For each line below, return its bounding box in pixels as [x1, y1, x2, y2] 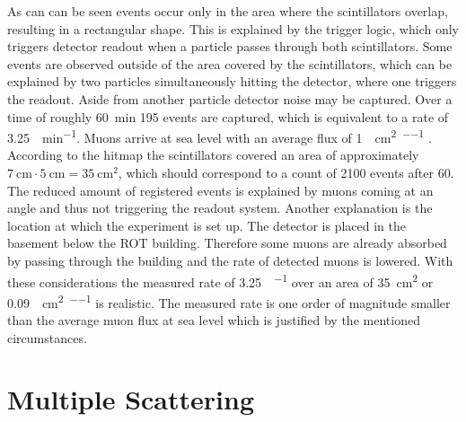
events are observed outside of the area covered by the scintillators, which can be [7, 54, 453, 73]
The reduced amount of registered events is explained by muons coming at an [7, 180, 434, 199]
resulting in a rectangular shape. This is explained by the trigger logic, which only [7, 19, 459, 38]
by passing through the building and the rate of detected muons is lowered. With [7, 251, 453, 269]
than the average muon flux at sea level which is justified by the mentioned [7, 311, 420, 330]
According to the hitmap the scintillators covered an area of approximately [7, 145, 419, 164]
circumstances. [7, 328, 87, 347]
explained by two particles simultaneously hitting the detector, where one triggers [7, 72, 457, 91]
